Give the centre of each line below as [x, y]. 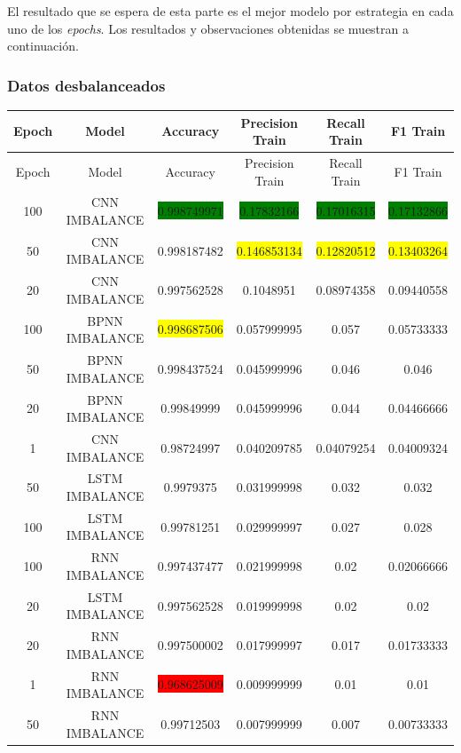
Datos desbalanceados [86, 85]
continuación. [43, 46]
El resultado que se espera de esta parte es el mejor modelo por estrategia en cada [230, 11]
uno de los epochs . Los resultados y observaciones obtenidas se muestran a [208, 28]
